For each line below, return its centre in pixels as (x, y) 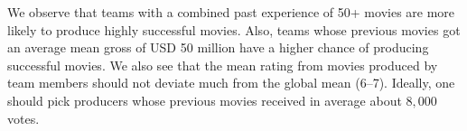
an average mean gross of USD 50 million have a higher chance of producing (218, 47)
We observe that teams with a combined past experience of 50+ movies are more (231, 12)
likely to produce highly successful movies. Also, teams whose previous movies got (234, 29)
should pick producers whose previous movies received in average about (205, 100)
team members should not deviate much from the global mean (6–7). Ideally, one (231, 83)
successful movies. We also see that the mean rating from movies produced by (223, 65)
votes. (23, 118)
